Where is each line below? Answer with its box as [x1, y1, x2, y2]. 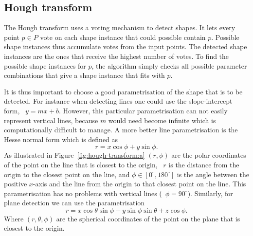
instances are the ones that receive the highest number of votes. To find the [4, 51, 229, 61]
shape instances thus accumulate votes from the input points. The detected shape [4, 41, 247, 52]
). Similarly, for [187, 188, 233, 198]
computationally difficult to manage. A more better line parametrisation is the [4, 125, 238, 135]
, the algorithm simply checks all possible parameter [91, 60, 247, 71]
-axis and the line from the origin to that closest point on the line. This [33, 179, 246, 189]
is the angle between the [177, 169, 249, 179]
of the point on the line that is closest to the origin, [4, 159, 158, 169]
